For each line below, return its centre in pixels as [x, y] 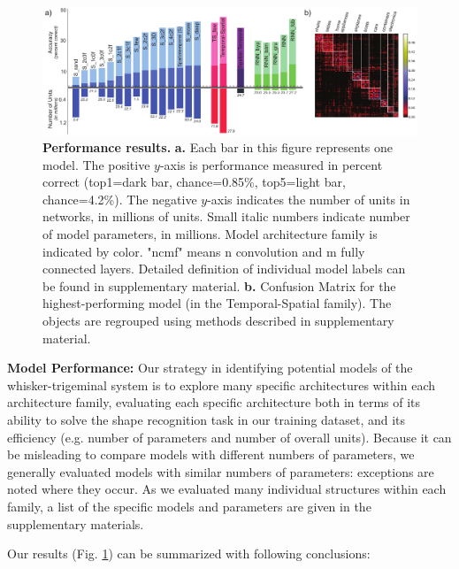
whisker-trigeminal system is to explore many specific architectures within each [221, 384]
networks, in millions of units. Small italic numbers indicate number [226, 216]
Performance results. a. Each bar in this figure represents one [218, 147]
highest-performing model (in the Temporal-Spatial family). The [217, 303]
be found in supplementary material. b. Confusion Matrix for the [219, 285]
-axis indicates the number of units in [309, 199]
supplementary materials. [76, 523]
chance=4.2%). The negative [120, 199]
